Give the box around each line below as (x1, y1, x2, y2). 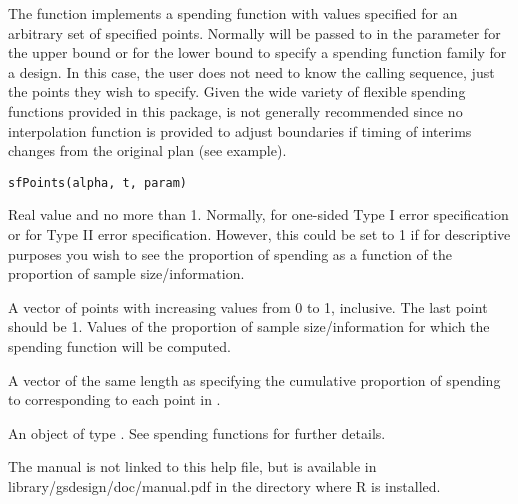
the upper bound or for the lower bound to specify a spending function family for (8, 42, 507, 63)
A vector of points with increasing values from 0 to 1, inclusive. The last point (8, 296, 488, 317)
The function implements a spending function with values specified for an (8, 3, 458, 23)
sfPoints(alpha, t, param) (8, 175, 187, 190)
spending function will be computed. (8, 335, 231, 356)
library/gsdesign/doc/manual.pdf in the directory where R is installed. (8, 475, 441, 496)
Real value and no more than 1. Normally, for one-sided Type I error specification (8, 204, 509, 225)
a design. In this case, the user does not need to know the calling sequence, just (8, 61, 495, 82)
